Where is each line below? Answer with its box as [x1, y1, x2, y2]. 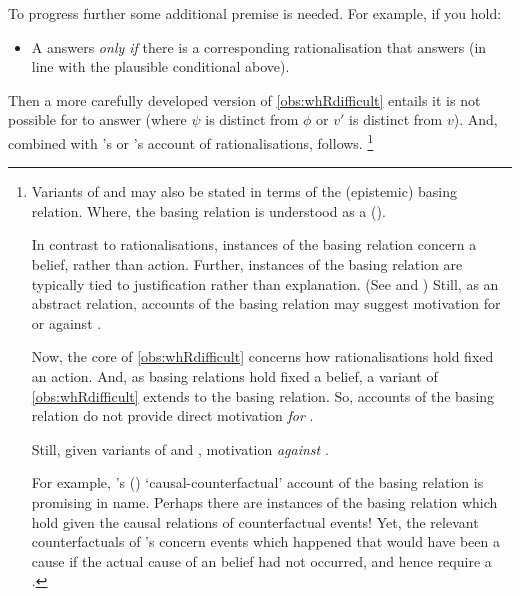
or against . [31, 312, 102, 333]
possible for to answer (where [8, 109, 187, 130]
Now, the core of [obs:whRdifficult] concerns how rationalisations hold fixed [31, 346, 494, 367]
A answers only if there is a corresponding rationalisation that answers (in [31, 36, 487, 57]
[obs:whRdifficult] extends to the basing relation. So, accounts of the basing [31, 385, 495, 406]
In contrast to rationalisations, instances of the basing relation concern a [31, 234, 477, 255]
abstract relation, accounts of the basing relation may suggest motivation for [31, 293, 501, 314]
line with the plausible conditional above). [31, 56, 290, 77]
